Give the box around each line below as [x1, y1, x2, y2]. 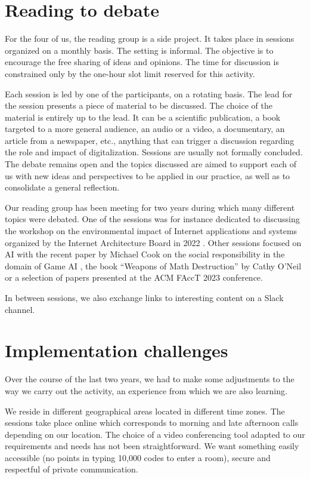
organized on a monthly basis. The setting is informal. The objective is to [5, 44, 274, 56]
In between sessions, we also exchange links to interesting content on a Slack [5, 291, 284, 303]
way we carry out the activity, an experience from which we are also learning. [5, 384, 287, 397]
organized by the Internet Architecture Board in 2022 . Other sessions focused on [5, 236, 302, 248]
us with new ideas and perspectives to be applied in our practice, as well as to [5, 169, 290, 182]
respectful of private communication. [5, 463, 138, 475]
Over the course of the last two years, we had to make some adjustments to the [5, 373, 294, 385]
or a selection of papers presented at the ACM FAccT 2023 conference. [5, 271, 263, 284]
